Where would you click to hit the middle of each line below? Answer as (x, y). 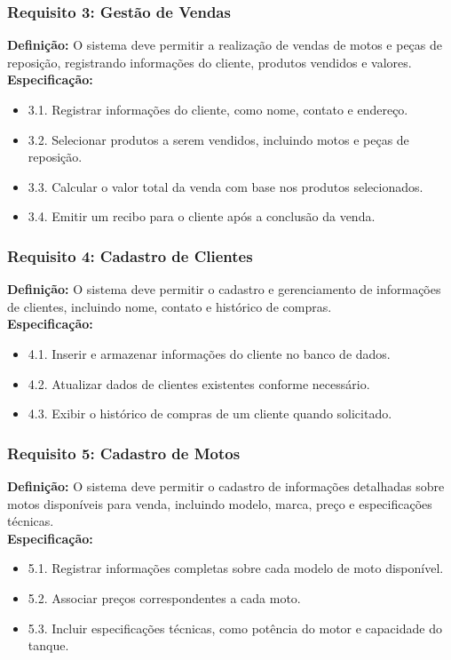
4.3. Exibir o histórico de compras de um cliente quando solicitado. (210, 413)
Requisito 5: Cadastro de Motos (124, 453)
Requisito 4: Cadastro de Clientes (130, 255)
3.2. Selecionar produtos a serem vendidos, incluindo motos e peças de (218, 139)
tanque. (48, 645)
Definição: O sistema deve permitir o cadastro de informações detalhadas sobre (226, 485)
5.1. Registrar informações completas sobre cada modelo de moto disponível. (236, 568)
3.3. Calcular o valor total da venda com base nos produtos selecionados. (225, 186)
